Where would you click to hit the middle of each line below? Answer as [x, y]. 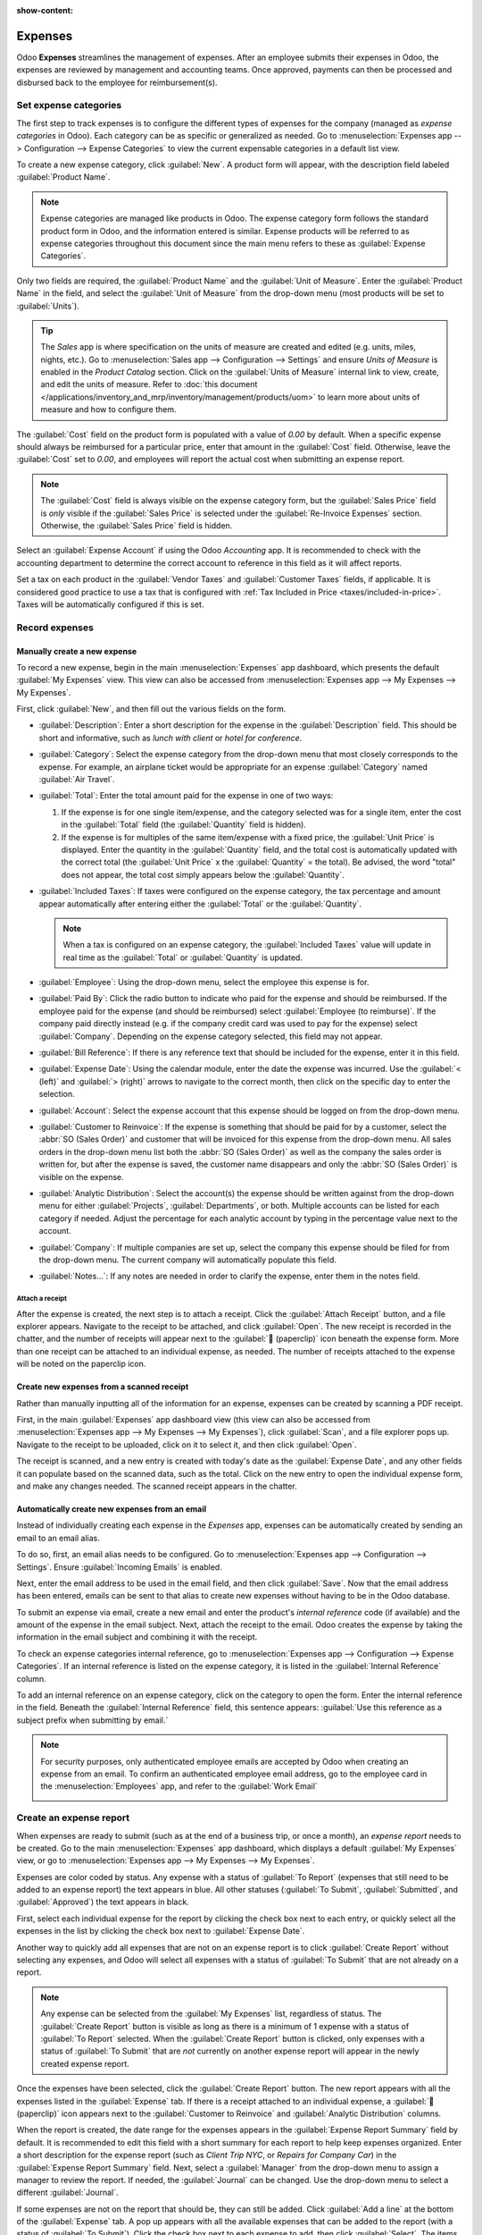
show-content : [45, 10]
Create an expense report [73, 1818]
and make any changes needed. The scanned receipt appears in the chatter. [157, 1486]
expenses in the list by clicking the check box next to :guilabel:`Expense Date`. [161, 1931]
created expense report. [85, 2063]
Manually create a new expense [77, 651]
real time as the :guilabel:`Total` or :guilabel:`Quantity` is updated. [183, 957]
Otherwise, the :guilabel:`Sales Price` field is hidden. [137, 525]
